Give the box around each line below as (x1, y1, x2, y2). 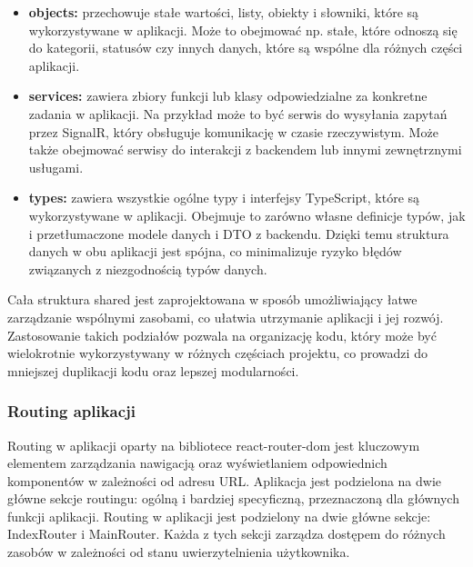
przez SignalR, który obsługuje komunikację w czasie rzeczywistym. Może (28, 122, 438, 141)
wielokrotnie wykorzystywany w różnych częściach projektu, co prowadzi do (7, 343, 428, 363)
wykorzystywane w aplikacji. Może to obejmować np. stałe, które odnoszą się (28, 20, 458, 39)
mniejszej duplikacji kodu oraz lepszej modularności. (7, 361, 299, 380)
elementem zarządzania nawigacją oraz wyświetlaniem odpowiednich (7, 453, 387, 472)
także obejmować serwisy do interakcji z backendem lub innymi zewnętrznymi (28, 140, 462, 159)
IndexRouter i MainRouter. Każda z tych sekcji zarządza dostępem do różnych (7, 524, 446, 543)
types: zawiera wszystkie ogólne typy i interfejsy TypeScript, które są (28, 188, 420, 207)
